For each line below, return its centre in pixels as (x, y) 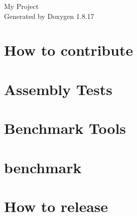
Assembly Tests (58, 89)
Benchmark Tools (65, 128)
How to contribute (68, 50)
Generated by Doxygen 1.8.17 (49, 16)
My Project (21, 6)
